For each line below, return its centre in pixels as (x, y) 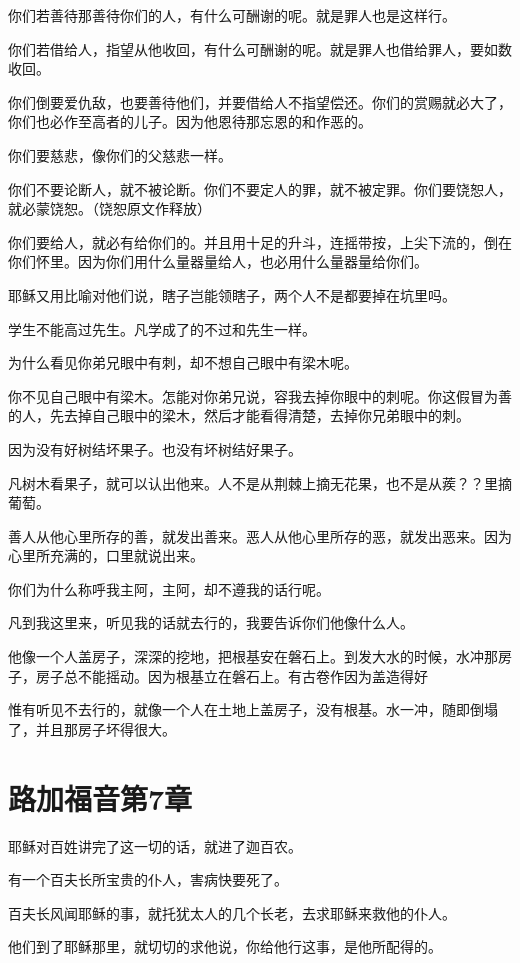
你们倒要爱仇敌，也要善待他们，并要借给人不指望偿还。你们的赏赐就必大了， (260, 101)
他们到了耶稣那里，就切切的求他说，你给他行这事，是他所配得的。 (225, 946)
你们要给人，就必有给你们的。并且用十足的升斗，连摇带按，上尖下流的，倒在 (260, 241)
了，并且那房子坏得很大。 (92, 728)
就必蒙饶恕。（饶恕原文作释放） (109, 208)
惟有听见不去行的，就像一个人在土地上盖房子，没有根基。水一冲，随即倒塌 (253, 709)
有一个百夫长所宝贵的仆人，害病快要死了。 (148, 879)
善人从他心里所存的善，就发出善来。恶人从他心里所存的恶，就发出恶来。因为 (260, 535)
